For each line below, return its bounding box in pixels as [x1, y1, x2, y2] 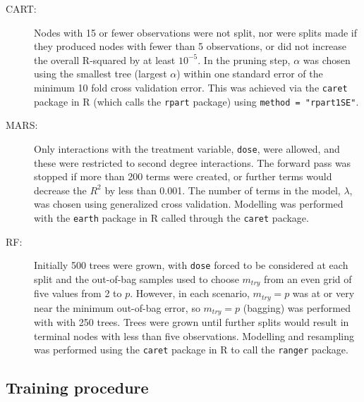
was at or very [292, 286, 355, 301]
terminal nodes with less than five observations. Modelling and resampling [34, 328, 355, 343]
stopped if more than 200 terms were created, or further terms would [34, 169, 332, 184]
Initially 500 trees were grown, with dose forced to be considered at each [34, 258, 348, 272]
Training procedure [6, 377, 149, 398]
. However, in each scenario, [130, 286, 250, 301]
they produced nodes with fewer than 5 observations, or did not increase [34, 39, 347, 54]
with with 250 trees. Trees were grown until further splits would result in [34, 315, 349, 329]
